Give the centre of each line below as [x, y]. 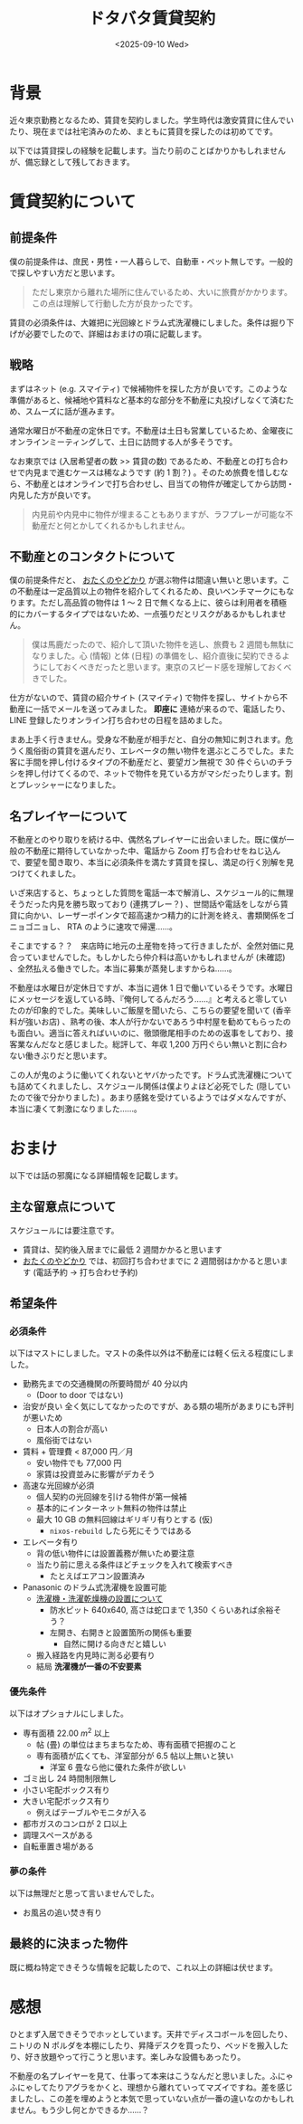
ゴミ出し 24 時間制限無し [70, 1778]
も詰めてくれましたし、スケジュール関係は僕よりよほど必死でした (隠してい [150, 1086]
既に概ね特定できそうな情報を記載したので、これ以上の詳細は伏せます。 [144, 1967]
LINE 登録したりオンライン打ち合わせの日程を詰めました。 [118, 720]
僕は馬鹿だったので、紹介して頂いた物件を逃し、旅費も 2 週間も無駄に [163, 644]
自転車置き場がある [58, 1846]
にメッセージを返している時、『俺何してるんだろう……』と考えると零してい [148, 999]
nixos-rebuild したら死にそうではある [121, 1530]
